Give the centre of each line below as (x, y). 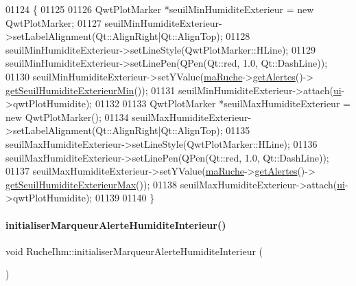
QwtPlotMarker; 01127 (54, 22)
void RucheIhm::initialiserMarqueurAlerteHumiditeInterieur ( (134, 251)
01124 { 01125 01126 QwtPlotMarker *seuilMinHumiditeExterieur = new (160, 9)
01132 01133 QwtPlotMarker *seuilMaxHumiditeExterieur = (223, 103)
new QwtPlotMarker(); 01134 (67, 117)
